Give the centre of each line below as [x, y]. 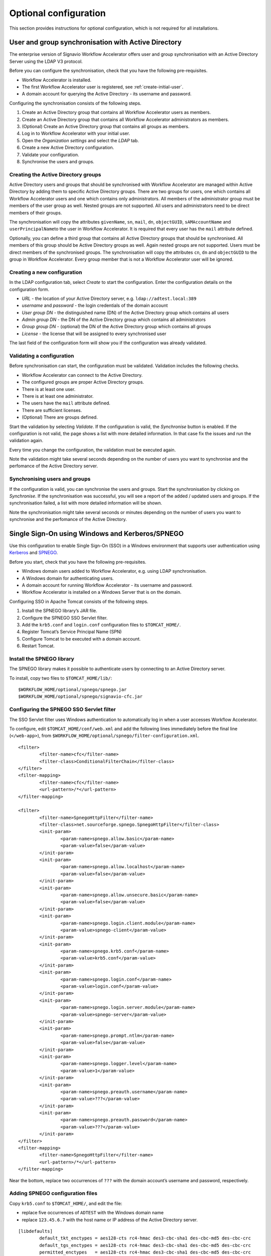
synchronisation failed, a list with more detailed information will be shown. [86, 503]
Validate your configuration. [50, 154]
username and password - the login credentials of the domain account [95, 305]
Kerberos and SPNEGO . [34, 553]
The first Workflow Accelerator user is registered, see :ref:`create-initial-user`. [103, 87]
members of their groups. [36, 213]
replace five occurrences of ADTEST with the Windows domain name [93, 1213]
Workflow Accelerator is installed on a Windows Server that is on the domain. [102, 592]
